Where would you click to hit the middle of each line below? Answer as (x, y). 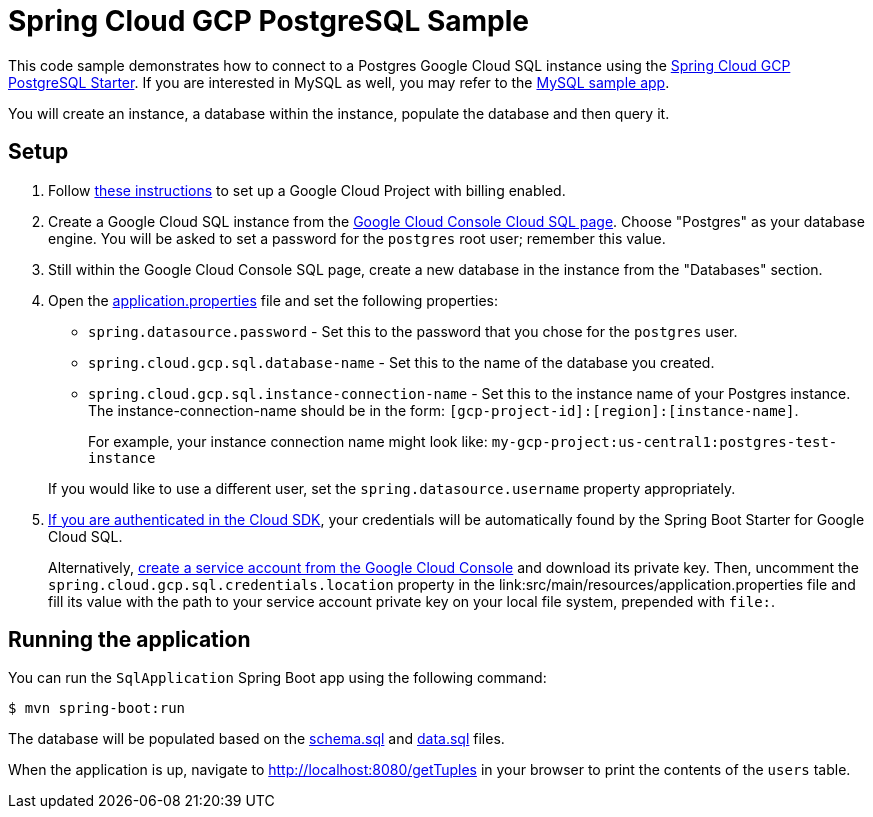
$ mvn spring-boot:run (97, 708)
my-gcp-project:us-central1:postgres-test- (664, 441)
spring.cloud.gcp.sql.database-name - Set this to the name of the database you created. (401, 362)
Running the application (129, 640)
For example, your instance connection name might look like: (288, 441)
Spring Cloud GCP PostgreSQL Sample (268, 21)
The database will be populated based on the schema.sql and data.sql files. (256, 739)
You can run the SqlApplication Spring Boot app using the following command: (277, 678)
